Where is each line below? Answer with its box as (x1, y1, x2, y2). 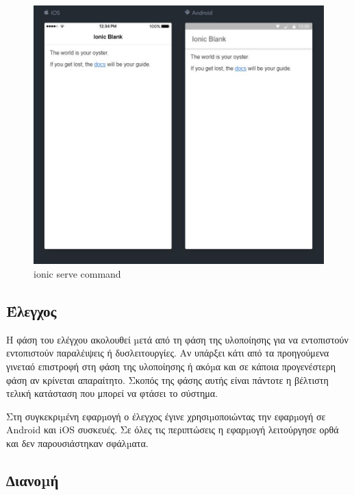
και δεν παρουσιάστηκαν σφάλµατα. (6, 435, 149, 450)
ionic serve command (34, 267, 121, 281)
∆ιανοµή (6, 469, 59, 490)
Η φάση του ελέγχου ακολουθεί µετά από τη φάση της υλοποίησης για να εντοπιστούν (6, 332, 349, 346)
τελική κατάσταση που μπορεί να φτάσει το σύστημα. (6, 386, 218, 400)
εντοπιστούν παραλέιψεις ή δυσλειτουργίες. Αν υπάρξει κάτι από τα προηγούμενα (6, 346, 329, 360)
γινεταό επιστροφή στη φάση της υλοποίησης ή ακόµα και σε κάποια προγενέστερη (6, 359, 336, 374)
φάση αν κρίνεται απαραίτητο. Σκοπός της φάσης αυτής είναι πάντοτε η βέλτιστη (6, 372, 329, 387)
